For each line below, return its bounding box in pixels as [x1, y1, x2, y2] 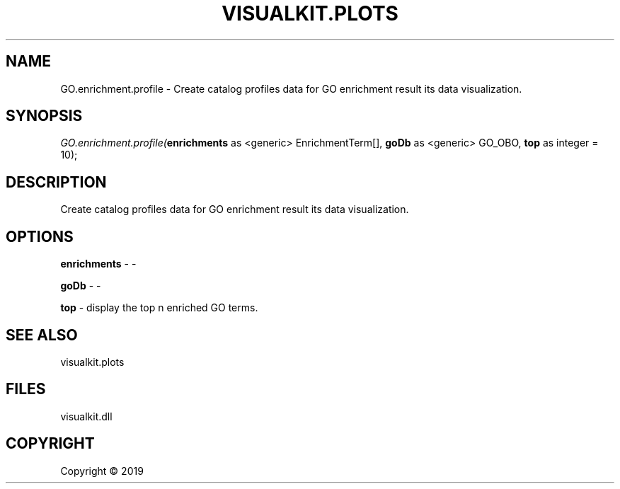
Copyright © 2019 [60, 464, 144, 477]
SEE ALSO [6, 326, 78, 344]
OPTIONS [6, 227, 74, 246]
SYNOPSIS [6, 107, 83, 125]
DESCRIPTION [6, 173, 107, 191]
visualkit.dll [60, 410, 113, 422]
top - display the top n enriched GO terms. [60, 301, 258, 314]
